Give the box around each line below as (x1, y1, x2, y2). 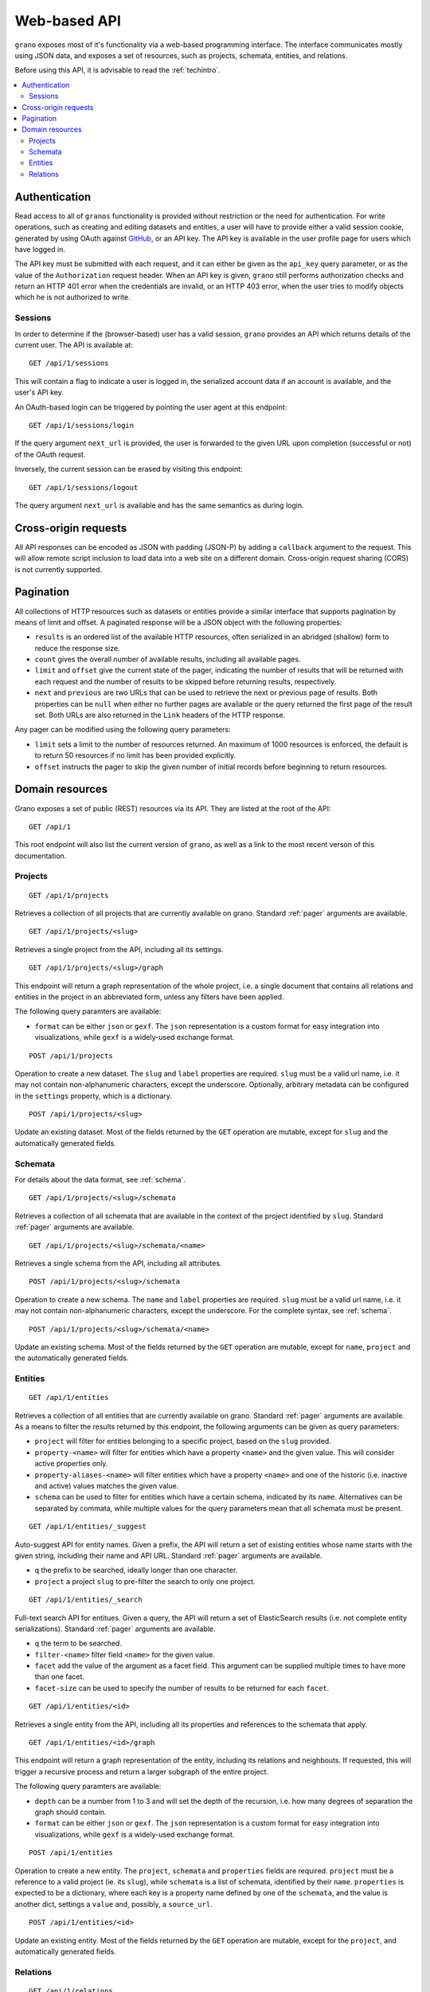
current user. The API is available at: (14, 340, 133, 350)
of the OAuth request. (14, 449, 86, 459)
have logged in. (14, 244, 65, 254)
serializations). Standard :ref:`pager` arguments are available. (14, 1624, 216, 1633)
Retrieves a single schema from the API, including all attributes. (14, 1258, 222, 1268)
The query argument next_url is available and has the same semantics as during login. (14, 500, 304, 510)
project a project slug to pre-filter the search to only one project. (34, 1576, 256, 1586)
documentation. (14, 851, 67, 861)
